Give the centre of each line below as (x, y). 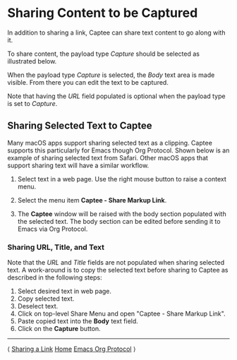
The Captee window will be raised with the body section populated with (122, 214)
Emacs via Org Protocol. (53, 229)
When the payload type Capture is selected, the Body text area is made (111, 75)
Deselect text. (38, 306)
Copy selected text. (46, 299)
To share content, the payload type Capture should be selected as (103, 54)
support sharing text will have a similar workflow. (78, 165)
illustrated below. (32, 61)
